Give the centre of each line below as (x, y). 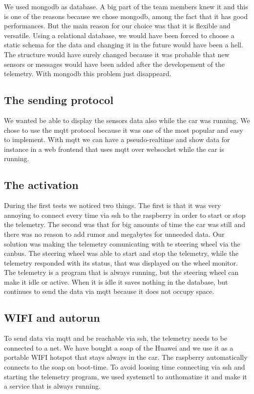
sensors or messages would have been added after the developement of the (115, 64)
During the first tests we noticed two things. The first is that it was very (113, 205)
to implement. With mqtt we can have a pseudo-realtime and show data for (117, 139)
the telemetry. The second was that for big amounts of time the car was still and (125, 224)
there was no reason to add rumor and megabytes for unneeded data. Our (114, 234)
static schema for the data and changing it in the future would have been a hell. (124, 45)
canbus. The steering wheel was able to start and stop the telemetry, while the (121, 253)
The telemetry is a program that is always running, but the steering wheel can (121, 272)
